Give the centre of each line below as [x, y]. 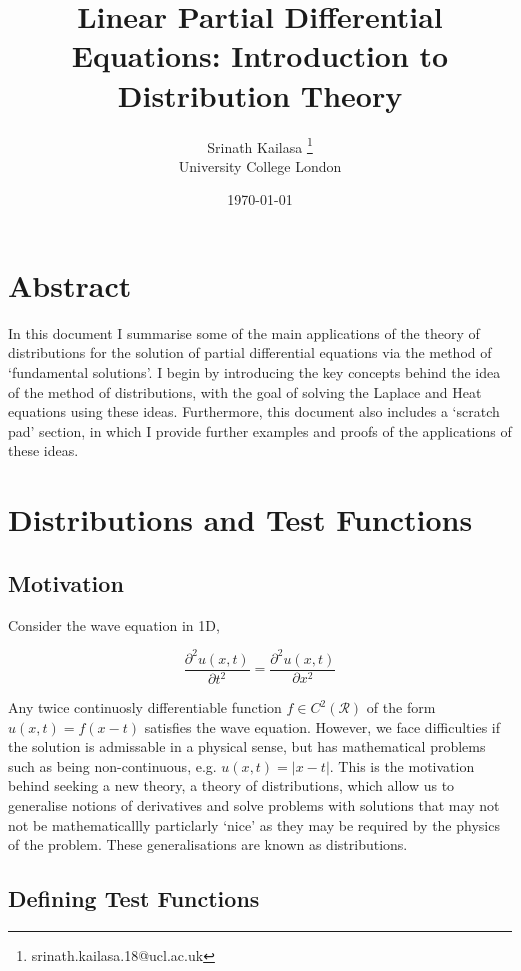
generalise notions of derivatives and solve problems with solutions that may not [254, 805]
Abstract [70, 284]
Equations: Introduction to [260, 55]
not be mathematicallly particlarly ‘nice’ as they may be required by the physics [254, 824]
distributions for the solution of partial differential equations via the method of [250, 352]
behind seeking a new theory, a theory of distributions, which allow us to [231, 785]
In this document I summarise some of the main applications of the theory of [244, 332]
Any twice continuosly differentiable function [145, 707]
